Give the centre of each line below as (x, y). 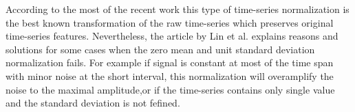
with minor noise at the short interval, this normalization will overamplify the (170, 75)
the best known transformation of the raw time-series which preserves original (170, 22)
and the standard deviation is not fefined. (93, 103)
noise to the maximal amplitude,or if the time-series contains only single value (170, 89)
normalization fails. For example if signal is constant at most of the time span (170, 62)
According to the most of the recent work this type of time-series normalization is (177, 9)
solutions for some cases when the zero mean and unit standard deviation (160, 49)
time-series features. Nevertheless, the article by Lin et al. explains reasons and (172, 36)
